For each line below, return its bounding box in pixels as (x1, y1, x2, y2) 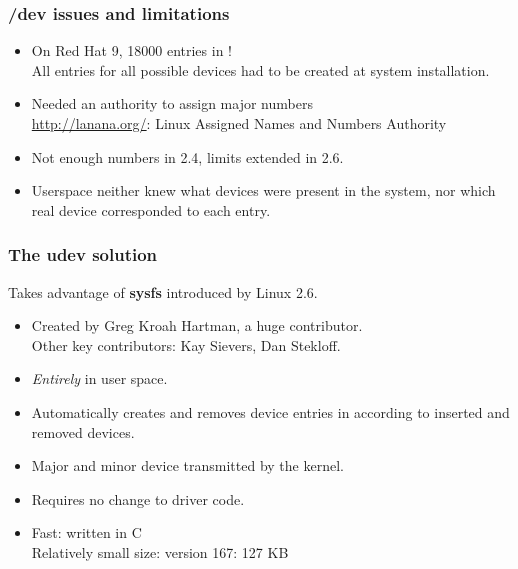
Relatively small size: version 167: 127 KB (31, 541, 289, 562)
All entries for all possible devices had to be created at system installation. (31, 59, 490, 80)
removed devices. (31, 421, 135, 442)
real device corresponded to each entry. (31, 199, 271, 220)
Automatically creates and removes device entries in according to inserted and (31, 401, 510, 422)
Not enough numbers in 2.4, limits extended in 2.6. (31, 146, 344, 167)
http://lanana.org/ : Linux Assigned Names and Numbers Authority (31, 113, 447, 133)
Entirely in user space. (31, 368, 168, 389)
